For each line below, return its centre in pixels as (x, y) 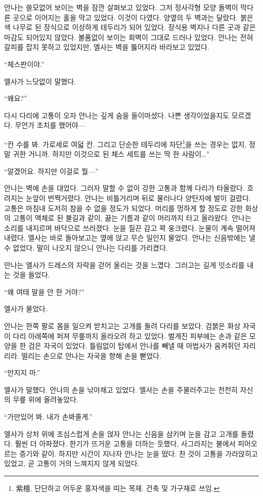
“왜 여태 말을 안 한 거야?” (45, 291)
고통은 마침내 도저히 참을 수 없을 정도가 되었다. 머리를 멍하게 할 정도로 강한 (123, 208)
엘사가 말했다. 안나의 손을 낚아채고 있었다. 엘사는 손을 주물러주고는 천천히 (121, 389)
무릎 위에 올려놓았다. (46, 399)
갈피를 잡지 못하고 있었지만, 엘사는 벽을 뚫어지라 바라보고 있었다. (107, 47)
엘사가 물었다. (26, 309)
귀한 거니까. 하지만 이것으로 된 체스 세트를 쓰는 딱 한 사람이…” (111, 154)
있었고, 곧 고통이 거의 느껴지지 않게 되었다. (72, 463)
